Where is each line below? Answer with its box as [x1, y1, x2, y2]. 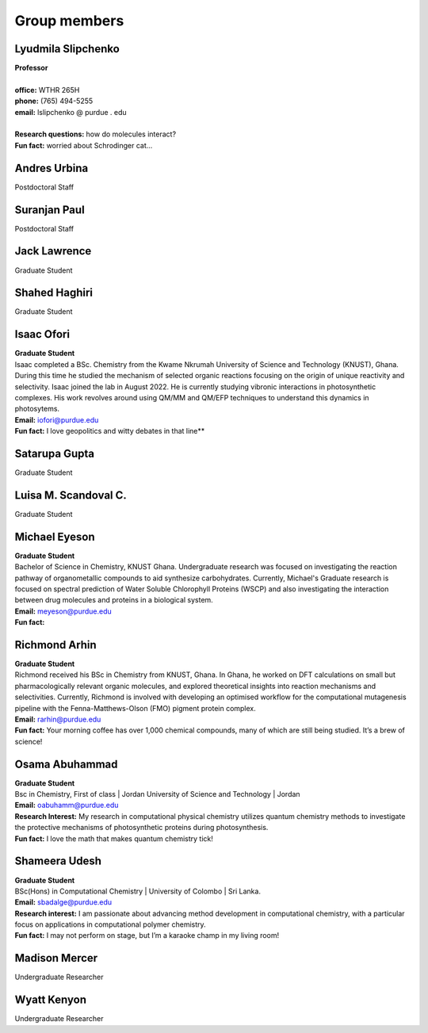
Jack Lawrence [14, 244, 92, 258]
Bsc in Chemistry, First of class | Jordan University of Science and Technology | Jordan [14, 790, 300, 799]
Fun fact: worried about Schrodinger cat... [14, 140, 153, 150]
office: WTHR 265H [14, 85, 80, 94]
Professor [14, 63, 48, 73]
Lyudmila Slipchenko [14, 42, 120, 55]
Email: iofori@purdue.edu [14, 415, 99, 424]
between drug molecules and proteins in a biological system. [14, 595, 213, 605]
